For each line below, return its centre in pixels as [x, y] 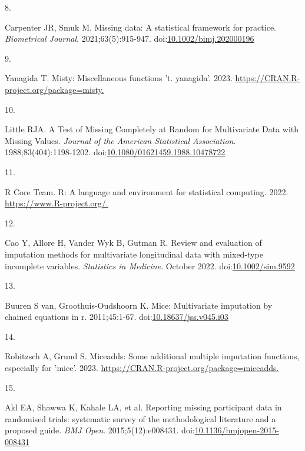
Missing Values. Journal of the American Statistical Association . [120, 140]
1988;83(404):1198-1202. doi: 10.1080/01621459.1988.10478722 [115, 152]
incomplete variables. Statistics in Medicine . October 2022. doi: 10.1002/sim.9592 [150, 265]
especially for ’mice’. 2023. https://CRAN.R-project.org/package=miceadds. [142, 368]
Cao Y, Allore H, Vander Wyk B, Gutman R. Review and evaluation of [133, 243]
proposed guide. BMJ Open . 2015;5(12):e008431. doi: [100, 430]
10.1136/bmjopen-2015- [237, 430]
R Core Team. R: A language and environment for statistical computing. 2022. [147, 191]
